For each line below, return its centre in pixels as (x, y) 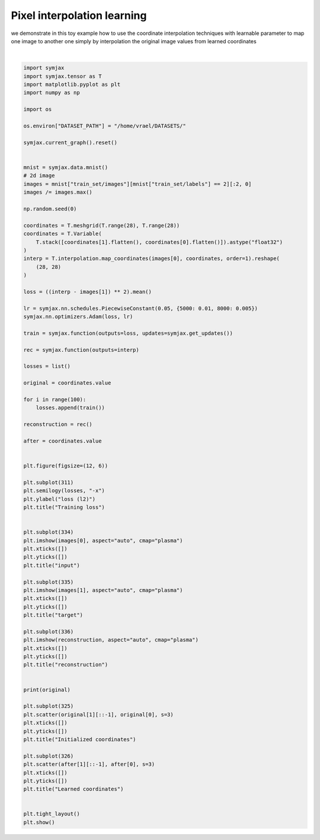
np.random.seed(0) (50, 209)
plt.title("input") (52, 565)
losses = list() (47, 366)
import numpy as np (52, 93)
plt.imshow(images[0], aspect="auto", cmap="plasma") (103, 540)
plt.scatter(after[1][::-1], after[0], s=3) (89, 764)
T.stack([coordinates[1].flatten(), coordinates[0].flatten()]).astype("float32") (159, 242)
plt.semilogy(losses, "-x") (64, 491)
